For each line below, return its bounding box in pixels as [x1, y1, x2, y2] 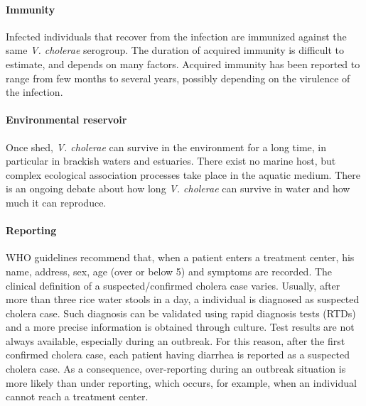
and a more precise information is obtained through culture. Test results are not [6, 319, 355, 334]
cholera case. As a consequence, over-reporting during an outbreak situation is [6, 361, 346, 376]
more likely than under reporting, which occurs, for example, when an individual [6, 375, 357, 390]
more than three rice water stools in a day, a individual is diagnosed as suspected [6, 292, 360, 307]
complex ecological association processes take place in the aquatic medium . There [6, 167, 360, 182]
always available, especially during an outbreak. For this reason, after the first [6, 333, 345, 348]
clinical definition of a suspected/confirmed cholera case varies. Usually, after [6, 278, 340, 292]
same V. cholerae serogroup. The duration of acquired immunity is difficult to [6, 43, 345, 57]
